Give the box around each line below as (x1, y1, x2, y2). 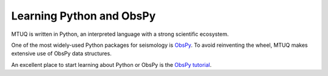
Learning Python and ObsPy (11, 9, 156, 22)
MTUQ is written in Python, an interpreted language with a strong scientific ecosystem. (11, 30, 229, 38)
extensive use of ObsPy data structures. (11, 50, 112, 57)
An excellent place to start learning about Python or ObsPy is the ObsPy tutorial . (11, 61, 212, 68)
